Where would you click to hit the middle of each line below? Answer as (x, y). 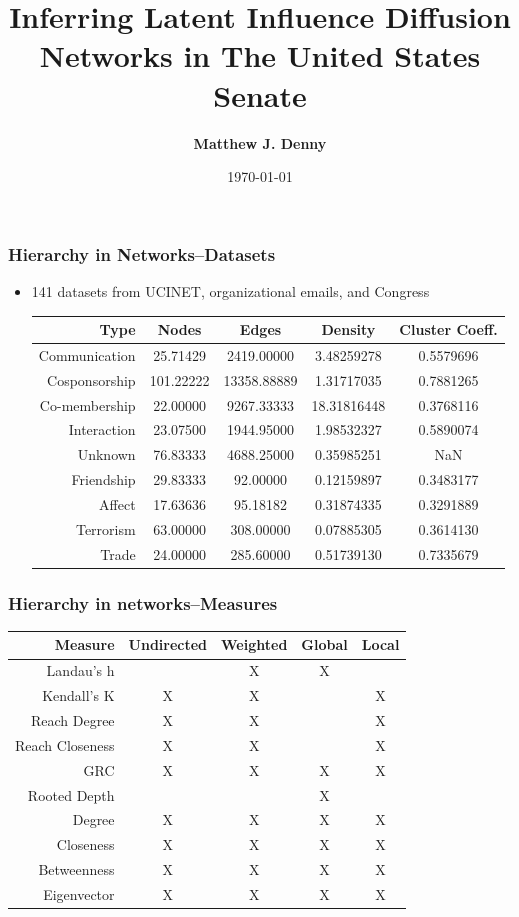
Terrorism (105, 528)
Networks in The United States (260, 55)
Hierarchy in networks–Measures (143, 602)
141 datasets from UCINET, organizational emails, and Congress (230, 290)
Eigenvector (79, 893)
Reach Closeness (65, 744)
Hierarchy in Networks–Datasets (142, 253)
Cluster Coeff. (448, 329)
